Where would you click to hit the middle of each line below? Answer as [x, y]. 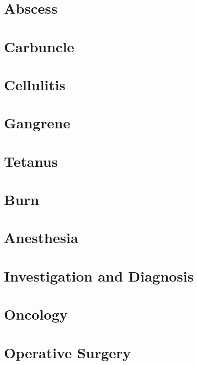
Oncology [36, 314]
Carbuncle [39, 46]
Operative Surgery [67, 352]
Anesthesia [41, 237]
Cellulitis [35, 84]
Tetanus [31, 161]
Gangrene [37, 123]
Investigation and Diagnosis [99, 275]
